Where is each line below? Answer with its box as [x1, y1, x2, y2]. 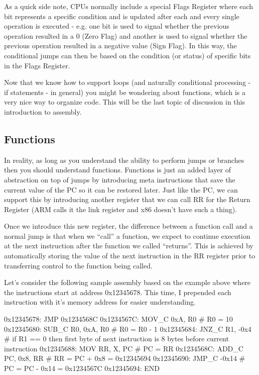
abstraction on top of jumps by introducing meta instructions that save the [4, 174, 235, 184]
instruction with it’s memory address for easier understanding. [4, 297, 196, 307]
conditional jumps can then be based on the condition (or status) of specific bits [4, 50, 251, 60]
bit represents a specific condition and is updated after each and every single [4, 11, 239, 21]
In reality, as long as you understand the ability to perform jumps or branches [4, 154, 244, 165]
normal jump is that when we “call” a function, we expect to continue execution [4, 230, 250, 241]
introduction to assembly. [4, 106, 82, 117]
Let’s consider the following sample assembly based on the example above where [4, 277, 251, 288]
